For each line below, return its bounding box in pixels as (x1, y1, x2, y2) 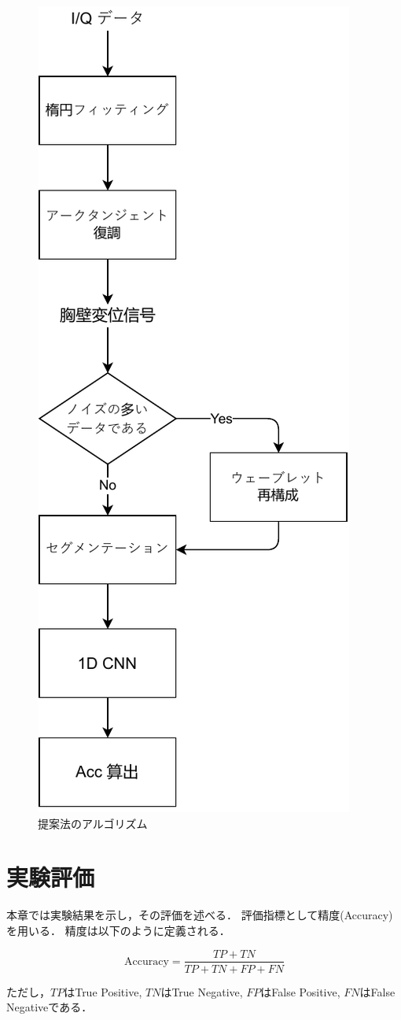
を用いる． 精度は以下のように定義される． (6, 922, 230, 938)
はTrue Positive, (64, 983, 142, 1000)
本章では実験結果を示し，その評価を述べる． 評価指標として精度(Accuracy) (6, 907, 393, 923)
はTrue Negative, (160, 983, 243, 1000)
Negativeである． (6, 999, 93, 1015)
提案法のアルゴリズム (38, 815, 148, 831)
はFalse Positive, (260, 983, 340, 1000)
